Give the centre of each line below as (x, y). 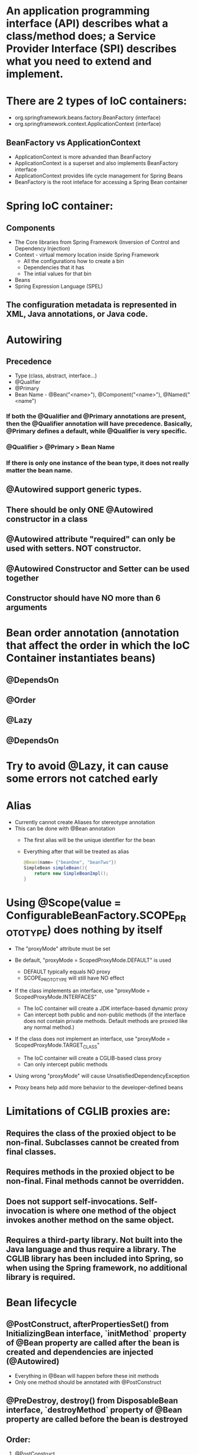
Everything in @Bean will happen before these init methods (87, 1375)
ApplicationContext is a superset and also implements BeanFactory (96, 163)
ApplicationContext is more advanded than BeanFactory (83, 157)
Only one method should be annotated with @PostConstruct (88, 1382)
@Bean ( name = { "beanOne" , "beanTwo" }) (70, 862)
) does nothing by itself (105, 930)
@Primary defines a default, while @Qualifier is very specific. (97, 431)
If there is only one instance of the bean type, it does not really (98, 463)
